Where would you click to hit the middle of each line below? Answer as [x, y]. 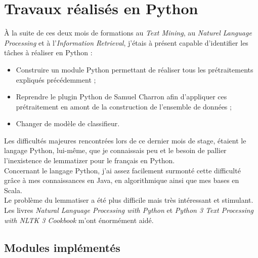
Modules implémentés [62, 247]
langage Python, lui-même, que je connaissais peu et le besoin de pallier [115, 150]
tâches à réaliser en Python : [48, 52]
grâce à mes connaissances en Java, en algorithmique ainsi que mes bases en [122, 180]
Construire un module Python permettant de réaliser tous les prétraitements [135, 69]
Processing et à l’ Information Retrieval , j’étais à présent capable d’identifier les [126, 42]
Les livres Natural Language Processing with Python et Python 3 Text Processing [129, 210]
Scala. [13, 190]
